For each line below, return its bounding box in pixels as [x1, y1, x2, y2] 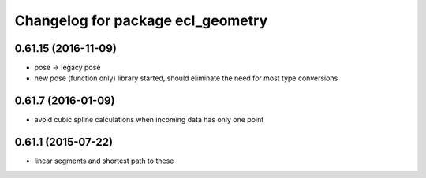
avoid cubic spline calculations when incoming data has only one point [34, 115, 264, 124]
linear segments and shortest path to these [34, 156, 174, 165]
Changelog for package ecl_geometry [14, 12, 268, 29]
